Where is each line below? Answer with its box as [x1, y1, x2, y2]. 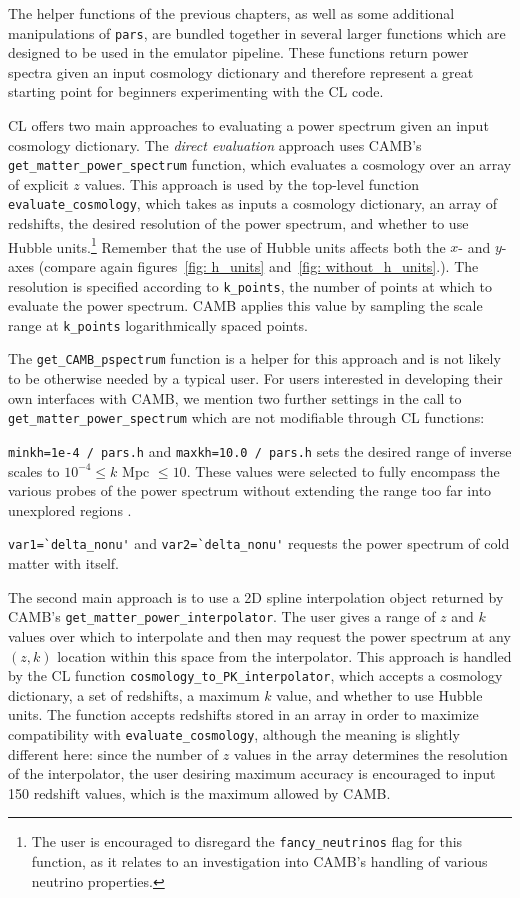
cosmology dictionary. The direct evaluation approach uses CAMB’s [8, 134, 422, 155]
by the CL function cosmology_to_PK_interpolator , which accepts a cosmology [8, 665, 503, 686]
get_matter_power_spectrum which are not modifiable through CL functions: [8, 407, 485, 428]
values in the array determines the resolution [234, 743, 508, 764]
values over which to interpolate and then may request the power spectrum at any [8, 625, 511, 646]
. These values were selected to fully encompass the [186, 460, 500, 481]
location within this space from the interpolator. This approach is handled [57, 645, 512, 666]
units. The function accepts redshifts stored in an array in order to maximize [8, 704, 479, 725]
